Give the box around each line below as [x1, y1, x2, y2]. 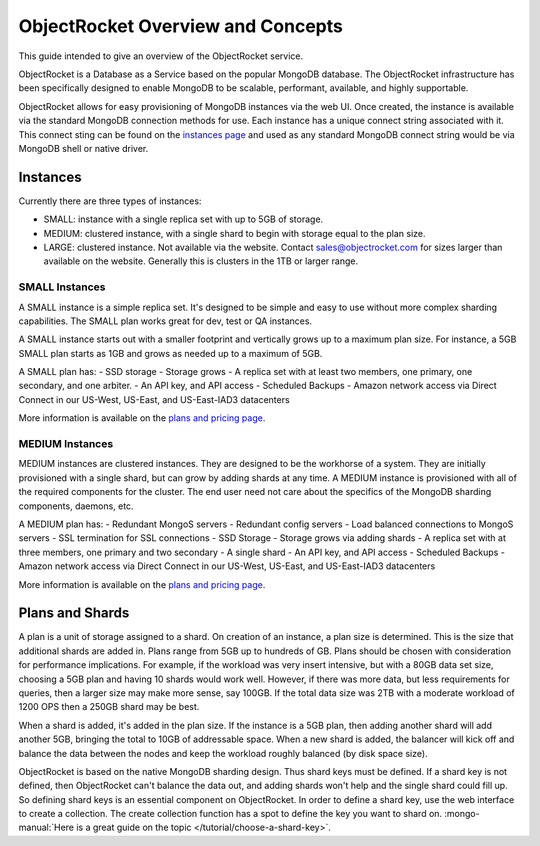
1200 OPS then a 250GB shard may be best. [18, 701, 200, 713]
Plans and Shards [18, 605, 130, 622]
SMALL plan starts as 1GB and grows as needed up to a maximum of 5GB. [18, 347, 323, 359]
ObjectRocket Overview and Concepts [18, 15, 344, 37]
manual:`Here [18, 821, 75, 834]
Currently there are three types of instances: [18, 195, 202, 207]
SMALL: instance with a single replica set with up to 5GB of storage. [43, 213, 324, 225]
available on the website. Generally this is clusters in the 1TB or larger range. [43, 255, 359, 267]
